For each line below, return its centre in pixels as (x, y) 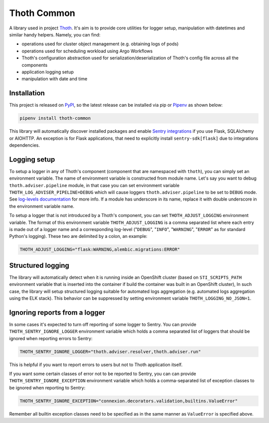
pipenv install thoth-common (55, 118)
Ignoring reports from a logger (57, 313)
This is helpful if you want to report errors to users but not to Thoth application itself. (96, 365)
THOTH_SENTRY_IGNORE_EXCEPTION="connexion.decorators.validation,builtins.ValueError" (129, 401)
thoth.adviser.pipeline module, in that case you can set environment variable (94, 185)
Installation (27, 93)
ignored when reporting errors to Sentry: (51, 338)
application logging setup (48, 72)
